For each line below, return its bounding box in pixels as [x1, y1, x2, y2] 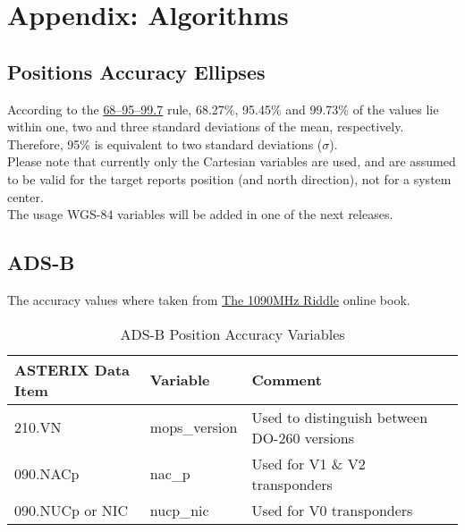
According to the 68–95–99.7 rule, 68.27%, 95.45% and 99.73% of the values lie [7, 99, 439, 118]
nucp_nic [149, 499, 209, 520]
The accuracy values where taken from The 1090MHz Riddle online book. [7, 290, 410, 308]
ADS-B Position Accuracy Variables [120, 323, 345, 344]
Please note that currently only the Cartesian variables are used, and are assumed [7, 152, 456, 171]
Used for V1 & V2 [251, 452, 366, 474]
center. [7, 187, 44, 206]
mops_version [149, 417, 238, 438]
